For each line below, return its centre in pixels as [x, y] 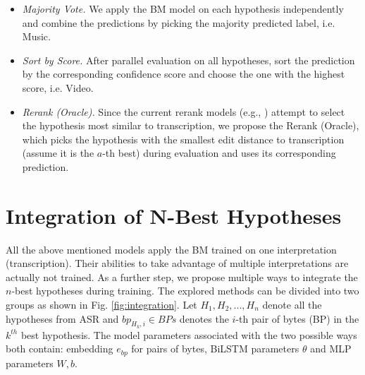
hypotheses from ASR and [62, 318]
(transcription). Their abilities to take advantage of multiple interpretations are [177, 263]
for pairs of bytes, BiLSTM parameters [215, 349]
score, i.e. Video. [58, 87]
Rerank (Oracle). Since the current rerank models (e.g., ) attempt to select [184, 111]
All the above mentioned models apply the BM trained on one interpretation [171, 249]
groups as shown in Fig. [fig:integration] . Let [101, 305]
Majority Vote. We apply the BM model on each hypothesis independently [183, 8]
